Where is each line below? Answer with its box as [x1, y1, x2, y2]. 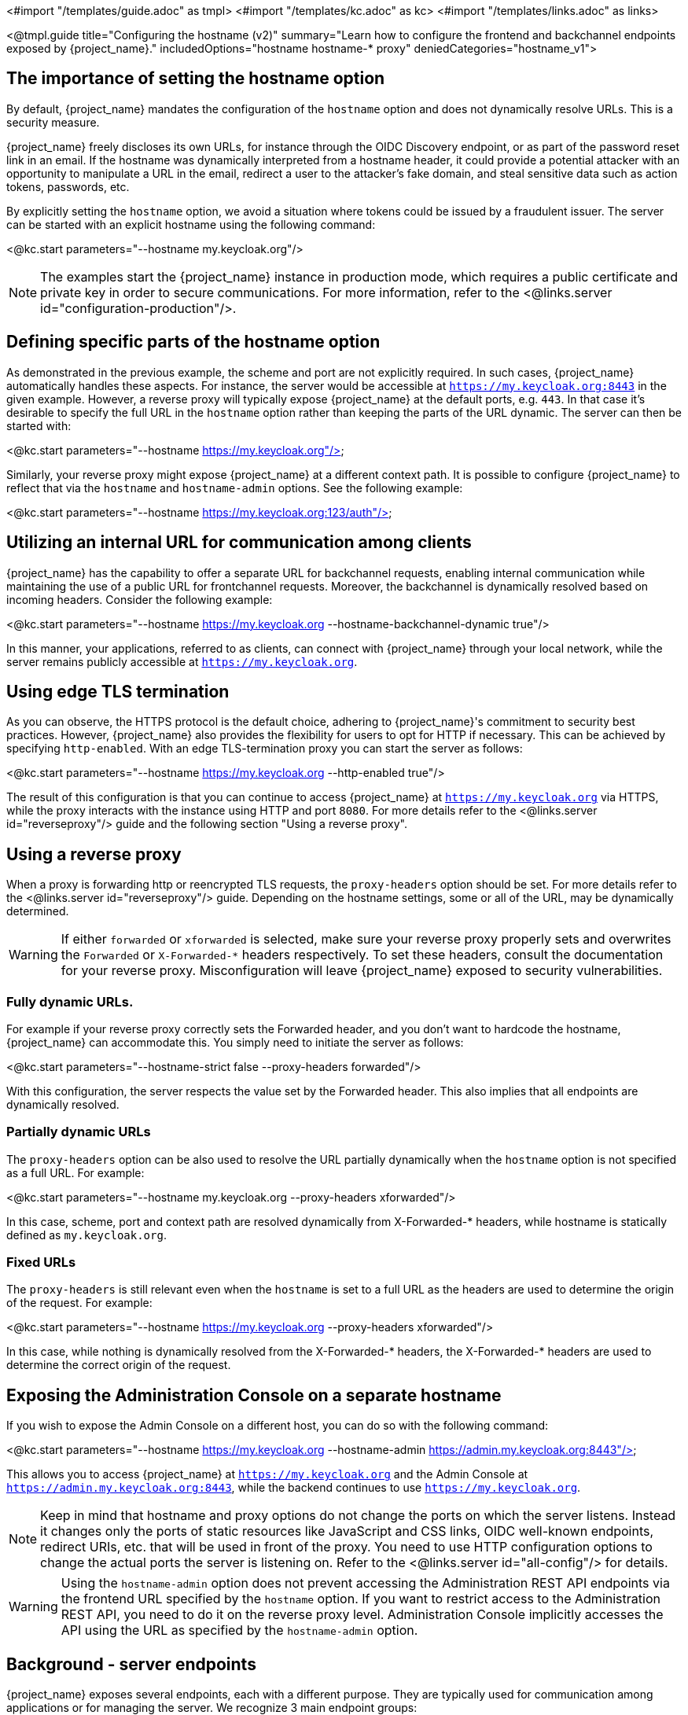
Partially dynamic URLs [6, 1124, 151, 1140]
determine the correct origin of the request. [6, 1358, 231, 1372]
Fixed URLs [6, 1254, 76, 1271]
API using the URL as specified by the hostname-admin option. [61, 1622, 418, 1639]
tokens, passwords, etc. [6, 179, 130, 193]
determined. [6, 904, 69, 918]
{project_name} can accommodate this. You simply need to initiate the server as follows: [6, 1035, 464, 1049]
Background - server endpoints [6, 1654, 256, 1674]
